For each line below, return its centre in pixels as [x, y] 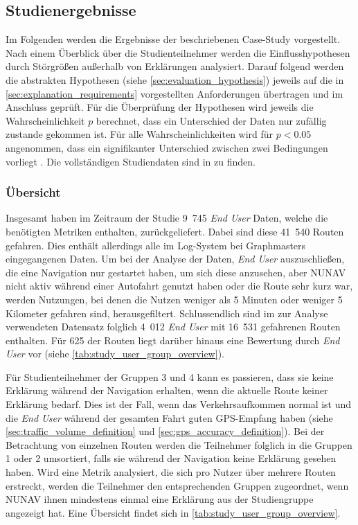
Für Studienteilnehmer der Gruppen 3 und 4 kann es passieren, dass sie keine [170, 376]
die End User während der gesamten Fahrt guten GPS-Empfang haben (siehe [169, 417]
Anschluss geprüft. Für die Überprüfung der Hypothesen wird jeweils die [160, 107]
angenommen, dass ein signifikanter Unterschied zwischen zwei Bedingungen [167, 147]
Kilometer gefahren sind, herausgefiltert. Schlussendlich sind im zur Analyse [167, 313]
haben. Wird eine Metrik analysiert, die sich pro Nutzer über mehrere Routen [171, 472]
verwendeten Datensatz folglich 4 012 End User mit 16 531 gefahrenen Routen [173, 327]
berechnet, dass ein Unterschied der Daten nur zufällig [211, 120]
